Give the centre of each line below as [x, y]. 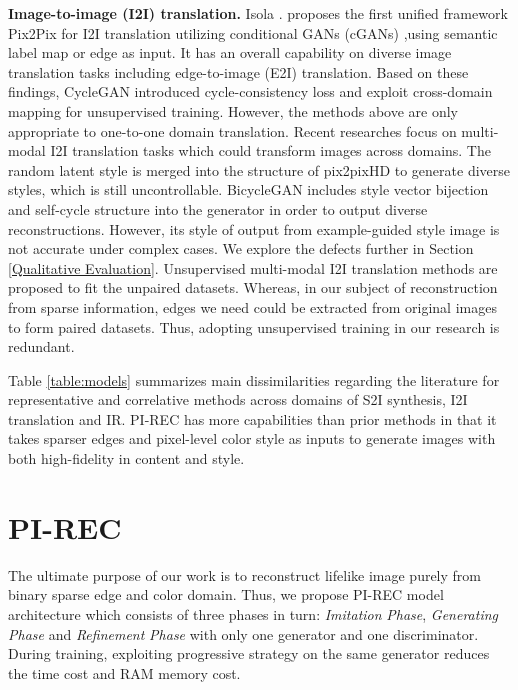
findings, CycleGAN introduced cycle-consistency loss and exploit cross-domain [250, 91]
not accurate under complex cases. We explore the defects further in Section [241, 248]
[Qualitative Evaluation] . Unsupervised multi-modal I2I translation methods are [253, 267]
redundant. [41, 346]
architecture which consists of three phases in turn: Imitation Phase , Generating [253, 613]
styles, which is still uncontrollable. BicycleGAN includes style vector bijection [248, 189]
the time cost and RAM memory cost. [124, 672]
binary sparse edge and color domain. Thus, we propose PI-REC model [226, 594]
